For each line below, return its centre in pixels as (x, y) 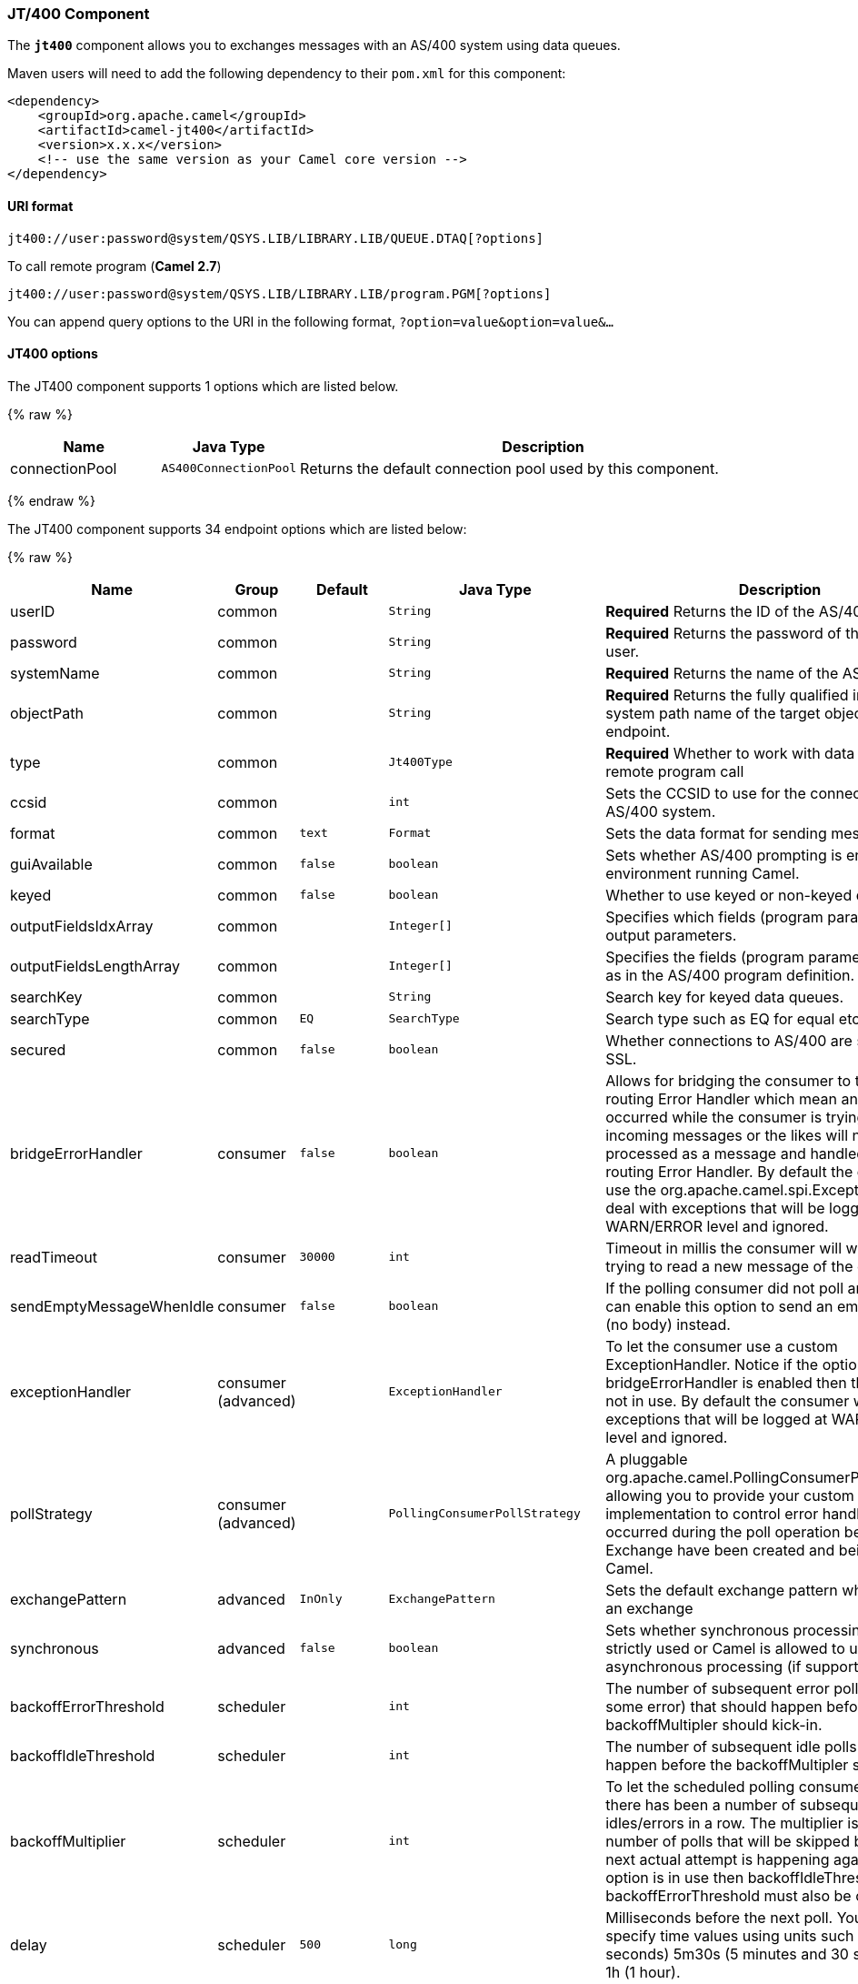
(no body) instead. (668, 1324)
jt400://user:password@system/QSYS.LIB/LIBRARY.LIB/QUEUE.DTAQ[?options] (276, 238)
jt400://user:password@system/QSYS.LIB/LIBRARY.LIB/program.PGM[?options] (279, 293)
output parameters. (671, 935)
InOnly (321, 1599)
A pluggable (647, 1459)
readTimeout (54, 1257)
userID (33, 611)
